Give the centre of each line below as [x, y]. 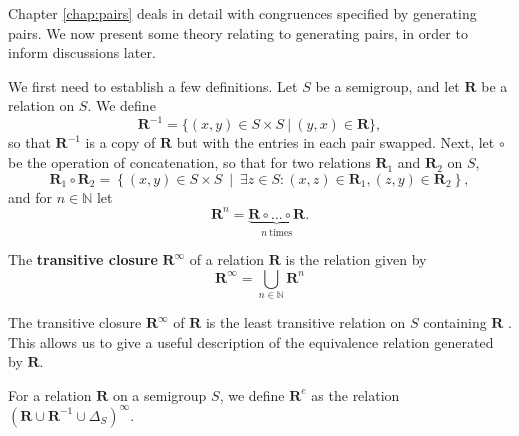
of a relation [227, 259]
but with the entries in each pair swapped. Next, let [335, 142]
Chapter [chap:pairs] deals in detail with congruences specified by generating [242, 13]
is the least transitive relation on [305, 322]
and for [30, 196]
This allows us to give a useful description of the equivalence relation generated [251, 341]
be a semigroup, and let [387, 85]
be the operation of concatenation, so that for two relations [189, 162]
